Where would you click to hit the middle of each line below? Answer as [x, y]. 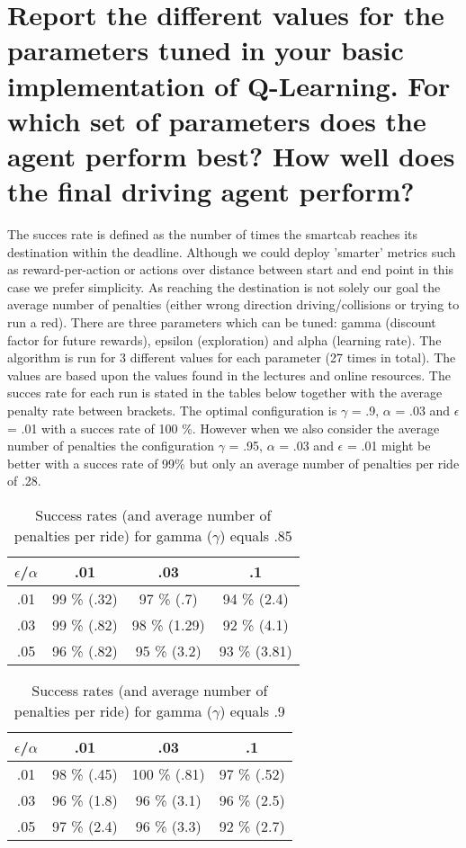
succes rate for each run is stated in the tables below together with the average [225, 393]
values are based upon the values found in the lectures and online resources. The [229, 375]
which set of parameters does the [217, 120]
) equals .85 [256, 535]
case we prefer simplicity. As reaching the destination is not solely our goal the [224, 286]
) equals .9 [252, 710]
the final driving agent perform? [211, 191]
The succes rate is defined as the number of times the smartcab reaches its [213, 234]
